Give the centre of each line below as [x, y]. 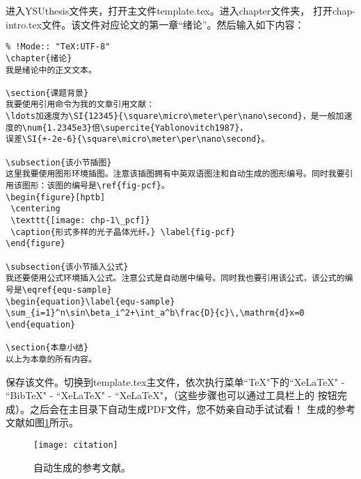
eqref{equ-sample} [69, 290]
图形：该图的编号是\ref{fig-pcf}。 [96, 186]
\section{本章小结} [47, 348]
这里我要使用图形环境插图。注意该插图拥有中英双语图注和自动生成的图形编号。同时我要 [175, 174]
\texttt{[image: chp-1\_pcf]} [80, 221]
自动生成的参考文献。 [82, 467]
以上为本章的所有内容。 [51, 359]
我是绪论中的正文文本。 [51, 70]
